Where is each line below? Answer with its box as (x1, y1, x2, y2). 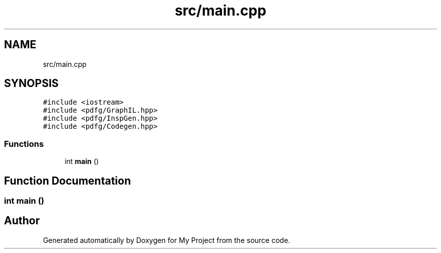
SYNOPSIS (4, 77, 59, 90)
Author (4, 214, 40, 227)
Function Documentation (4, 174, 131, 187)
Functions (4, 138, 44, 149)
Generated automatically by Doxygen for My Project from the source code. (43, 235, 290, 244)
